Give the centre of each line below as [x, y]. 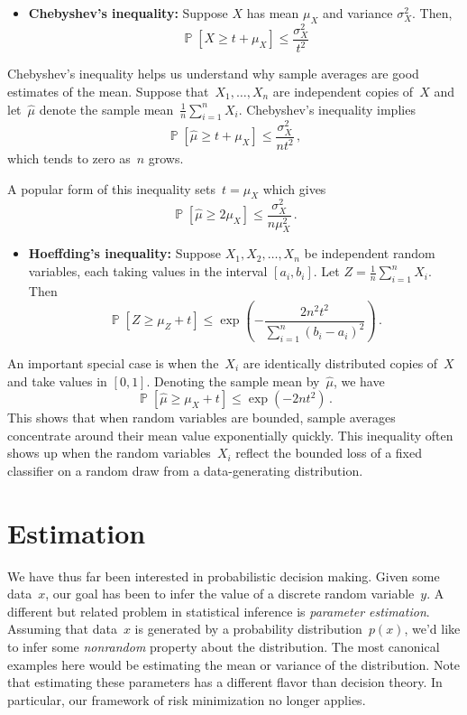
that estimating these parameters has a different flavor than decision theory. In [225, 682]
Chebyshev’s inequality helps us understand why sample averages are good [213, 74]
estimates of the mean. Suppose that [108, 91]
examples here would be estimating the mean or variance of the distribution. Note [234, 664]
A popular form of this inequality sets [111, 188]
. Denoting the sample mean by [233, 381]
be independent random [370, 253]
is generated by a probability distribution [248, 629]
